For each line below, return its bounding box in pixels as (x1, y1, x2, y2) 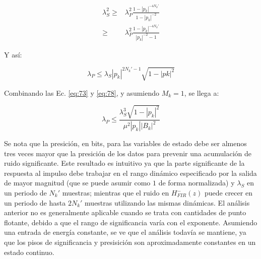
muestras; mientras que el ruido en (62, 187, 169, 198)
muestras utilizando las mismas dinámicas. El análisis (85, 197, 250, 208)
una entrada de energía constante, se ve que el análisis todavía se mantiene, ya (4, 227, 246, 237)
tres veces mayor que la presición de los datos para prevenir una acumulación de (4, 148, 251, 158)
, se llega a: (184, 87, 219, 98)
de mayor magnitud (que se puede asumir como (4, 177, 151, 188)
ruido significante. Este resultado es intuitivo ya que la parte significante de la (4, 158, 245, 168)
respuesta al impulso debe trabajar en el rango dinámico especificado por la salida (4, 167, 257, 178)
